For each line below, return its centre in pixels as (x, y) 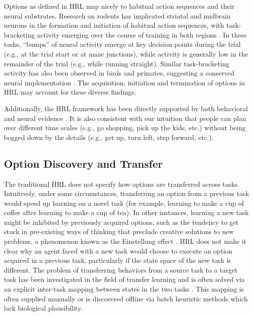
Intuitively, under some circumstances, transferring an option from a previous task (126, 193)
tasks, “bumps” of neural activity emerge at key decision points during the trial (122, 44)
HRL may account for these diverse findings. (70, 92)
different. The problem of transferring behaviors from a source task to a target (121, 269)
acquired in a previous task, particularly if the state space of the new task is (117, 260)
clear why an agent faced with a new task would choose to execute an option (118, 250)
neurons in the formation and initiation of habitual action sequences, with (114, 25)
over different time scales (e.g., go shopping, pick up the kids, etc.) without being (125, 128)
